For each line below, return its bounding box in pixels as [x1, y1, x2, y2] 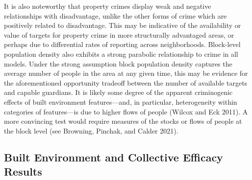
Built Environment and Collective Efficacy [4, 149, 223, 164]
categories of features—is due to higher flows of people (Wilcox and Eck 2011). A [4, 106, 248, 116]
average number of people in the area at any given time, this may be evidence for [4, 68, 248, 78]
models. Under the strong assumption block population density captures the [4, 58, 232, 68]
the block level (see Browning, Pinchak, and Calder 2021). [4, 125, 178, 135]
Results [4, 164, 42, 179]
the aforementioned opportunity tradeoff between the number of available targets [4, 77, 248, 88]
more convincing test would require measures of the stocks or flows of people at [4, 116, 242, 126]
